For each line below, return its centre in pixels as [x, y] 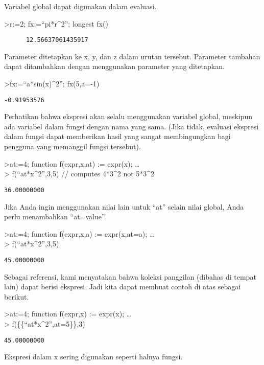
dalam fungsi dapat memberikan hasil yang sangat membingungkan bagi [117, 136]
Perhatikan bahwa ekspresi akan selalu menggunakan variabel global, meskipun [128, 116]
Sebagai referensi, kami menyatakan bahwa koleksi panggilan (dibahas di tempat [130, 276]
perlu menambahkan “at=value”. [55, 216]
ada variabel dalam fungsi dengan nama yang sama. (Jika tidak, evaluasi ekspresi [131, 126]
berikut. [17, 296]
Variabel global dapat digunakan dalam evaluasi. [80, 6]
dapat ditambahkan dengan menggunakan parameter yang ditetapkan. [114, 66]
